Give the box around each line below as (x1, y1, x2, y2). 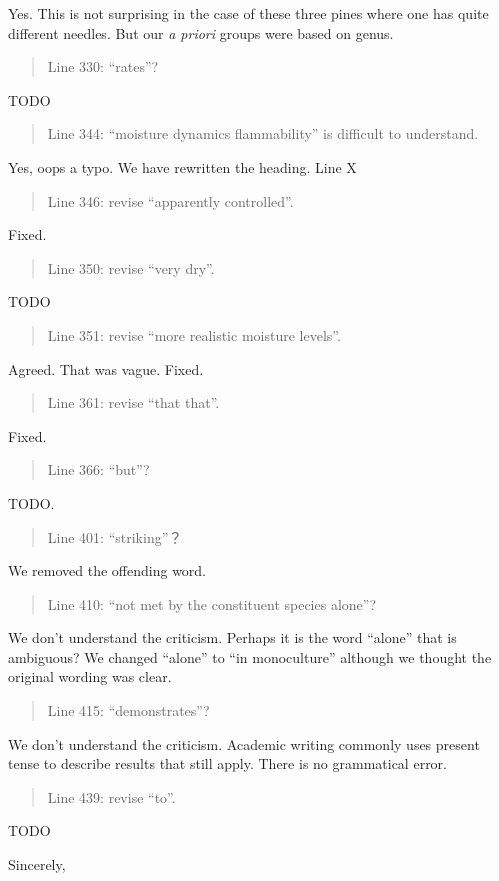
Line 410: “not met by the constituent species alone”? (47, 593, 377, 614)
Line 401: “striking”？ (47, 526, 183, 547)
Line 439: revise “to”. (47, 786, 176, 807)
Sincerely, (8, 854, 66, 875)
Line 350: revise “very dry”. (47, 257, 215, 278)
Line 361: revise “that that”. (47, 392, 220, 413)
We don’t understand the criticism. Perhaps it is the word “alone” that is (8, 627, 457, 648)
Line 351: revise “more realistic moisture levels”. (47, 324, 341, 345)
